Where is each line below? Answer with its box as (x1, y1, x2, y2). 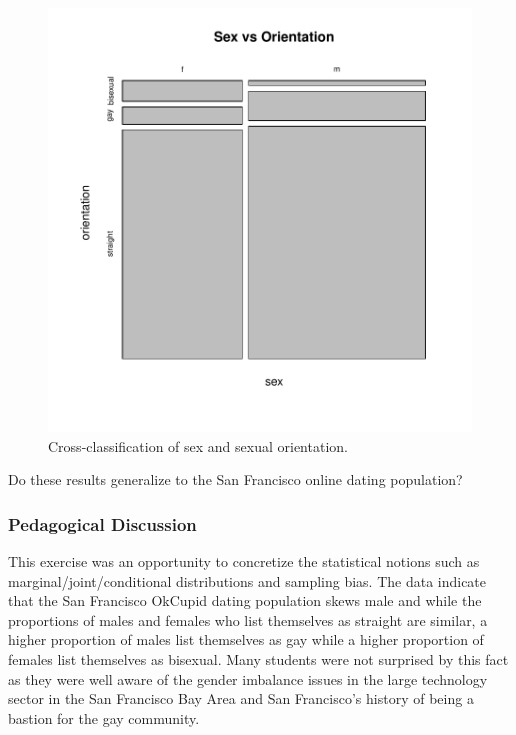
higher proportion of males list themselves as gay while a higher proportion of (8, 629, 484, 650)
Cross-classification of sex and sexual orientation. (48, 435, 348, 456)
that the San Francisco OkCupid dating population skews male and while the (8, 590, 482, 611)
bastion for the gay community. (8, 707, 200, 728)
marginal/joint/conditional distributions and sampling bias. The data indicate (8, 570, 487, 591)
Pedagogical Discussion (8, 511, 197, 536)
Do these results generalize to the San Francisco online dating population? (8, 469, 463, 490)
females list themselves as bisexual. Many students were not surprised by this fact (8, 648, 509, 669)
